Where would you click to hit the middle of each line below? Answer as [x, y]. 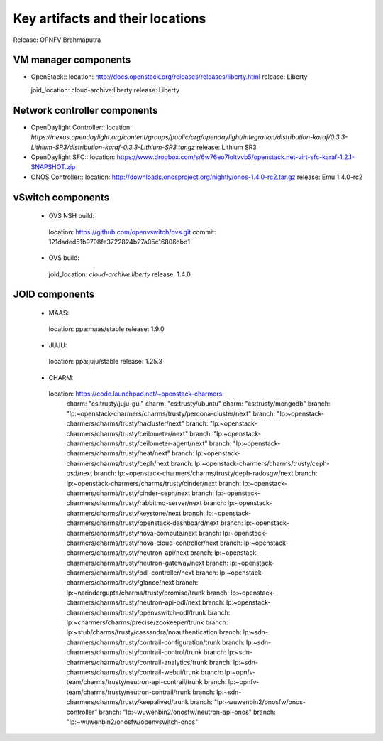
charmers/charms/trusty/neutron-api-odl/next [134, 602]
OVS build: [64, 258]
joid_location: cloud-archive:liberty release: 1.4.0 [120, 274]
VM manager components [72, 60]
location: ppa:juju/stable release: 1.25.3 [106, 362]
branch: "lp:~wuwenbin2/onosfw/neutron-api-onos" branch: [187, 712]
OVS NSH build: [72, 216]
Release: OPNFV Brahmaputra [57, 40]
